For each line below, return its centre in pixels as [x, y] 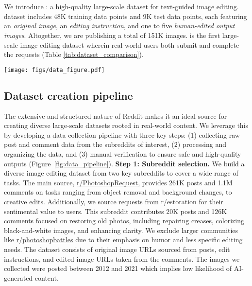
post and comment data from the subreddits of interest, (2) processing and [115, 144]
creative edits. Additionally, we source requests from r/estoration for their [114, 201]
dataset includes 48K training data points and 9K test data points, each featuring [126, 16]
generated [18, 277]
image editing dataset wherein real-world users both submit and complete [130, 45]
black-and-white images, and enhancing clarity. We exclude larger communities [121, 230]
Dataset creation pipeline [68, 95]
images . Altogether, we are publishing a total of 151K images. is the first [112, 35]
